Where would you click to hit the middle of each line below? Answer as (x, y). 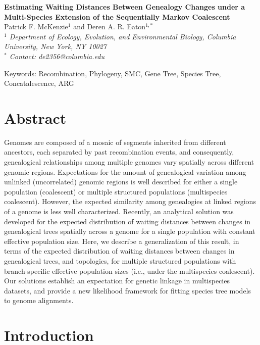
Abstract (35, 117)
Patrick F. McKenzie (36, 27)
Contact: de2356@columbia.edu (57, 56)
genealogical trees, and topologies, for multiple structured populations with (120, 261)
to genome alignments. (39, 300)
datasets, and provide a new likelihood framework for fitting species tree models (128, 290)
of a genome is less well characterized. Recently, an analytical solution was (119, 211)
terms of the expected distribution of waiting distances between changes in (119, 251)
